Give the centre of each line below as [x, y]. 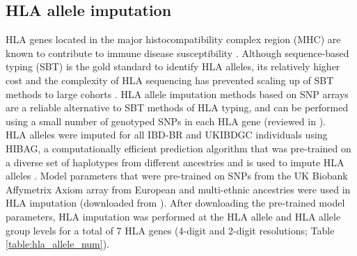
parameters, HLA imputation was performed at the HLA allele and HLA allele [173, 216]
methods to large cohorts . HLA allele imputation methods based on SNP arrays [177, 94]
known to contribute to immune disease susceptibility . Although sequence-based [177, 53]
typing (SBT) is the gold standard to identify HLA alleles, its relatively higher [173, 66]
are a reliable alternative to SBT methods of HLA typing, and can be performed [177, 107]
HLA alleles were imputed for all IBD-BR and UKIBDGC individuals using [167, 135]
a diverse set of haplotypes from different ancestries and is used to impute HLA [175, 162]
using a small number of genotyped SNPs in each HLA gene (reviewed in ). [166, 121]
